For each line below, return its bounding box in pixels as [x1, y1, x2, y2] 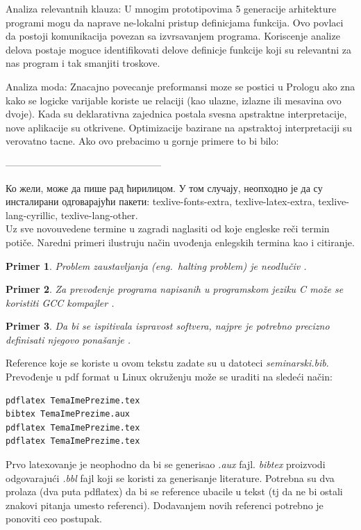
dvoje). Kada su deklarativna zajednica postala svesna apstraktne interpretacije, [6, 106, 347, 121]
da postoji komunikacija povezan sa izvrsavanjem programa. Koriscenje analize [6, 29, 340, 43]
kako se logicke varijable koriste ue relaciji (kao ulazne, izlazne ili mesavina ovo [6, 93, 342, 107]
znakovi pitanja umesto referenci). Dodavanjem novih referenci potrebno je [6, 497, 324, 512]
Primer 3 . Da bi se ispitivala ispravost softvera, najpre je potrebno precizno [6, 319, 330, 333]
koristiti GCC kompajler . [6, 295, 115, 310]
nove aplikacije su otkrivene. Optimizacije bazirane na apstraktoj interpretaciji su [6, 120, 353, 134]
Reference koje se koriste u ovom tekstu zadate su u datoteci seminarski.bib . [6, 355, 329, 370]
